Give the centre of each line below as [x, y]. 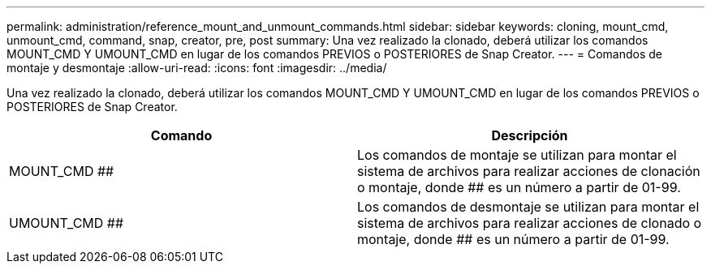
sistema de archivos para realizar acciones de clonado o [530, 223]
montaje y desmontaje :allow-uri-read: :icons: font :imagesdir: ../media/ [197, 68]
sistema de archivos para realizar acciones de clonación [529, 171]
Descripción [530, 135]
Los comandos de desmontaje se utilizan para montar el [528, 207]
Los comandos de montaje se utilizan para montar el [517, 155]
